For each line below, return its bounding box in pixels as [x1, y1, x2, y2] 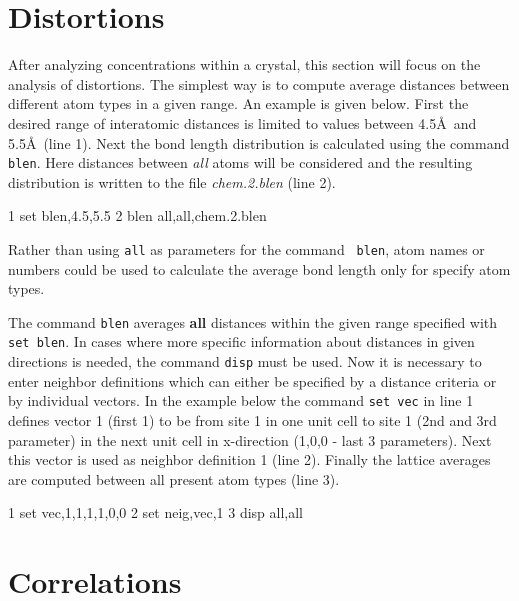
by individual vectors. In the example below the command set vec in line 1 [8, 390, 474, 411]
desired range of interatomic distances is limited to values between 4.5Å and [8, 112, 477, 133]
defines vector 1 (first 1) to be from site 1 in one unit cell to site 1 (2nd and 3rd [8, 410, 497, 430]
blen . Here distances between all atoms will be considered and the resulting [8, 152, 473, 173]
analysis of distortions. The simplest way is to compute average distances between [8, 73, 510, 94]
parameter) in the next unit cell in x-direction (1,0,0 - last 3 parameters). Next [8, 429, 492, 450]
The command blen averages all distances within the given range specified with [8, 311, 498, 332]
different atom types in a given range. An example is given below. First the [8, 93, 469, 114]
